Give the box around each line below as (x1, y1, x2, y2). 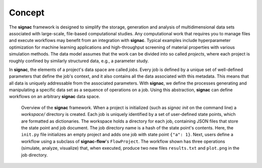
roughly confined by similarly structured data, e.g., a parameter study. (9, 58, 149, 64)
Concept (9, 7, 45, 18)
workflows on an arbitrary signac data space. (9, 94, 100, 99)
